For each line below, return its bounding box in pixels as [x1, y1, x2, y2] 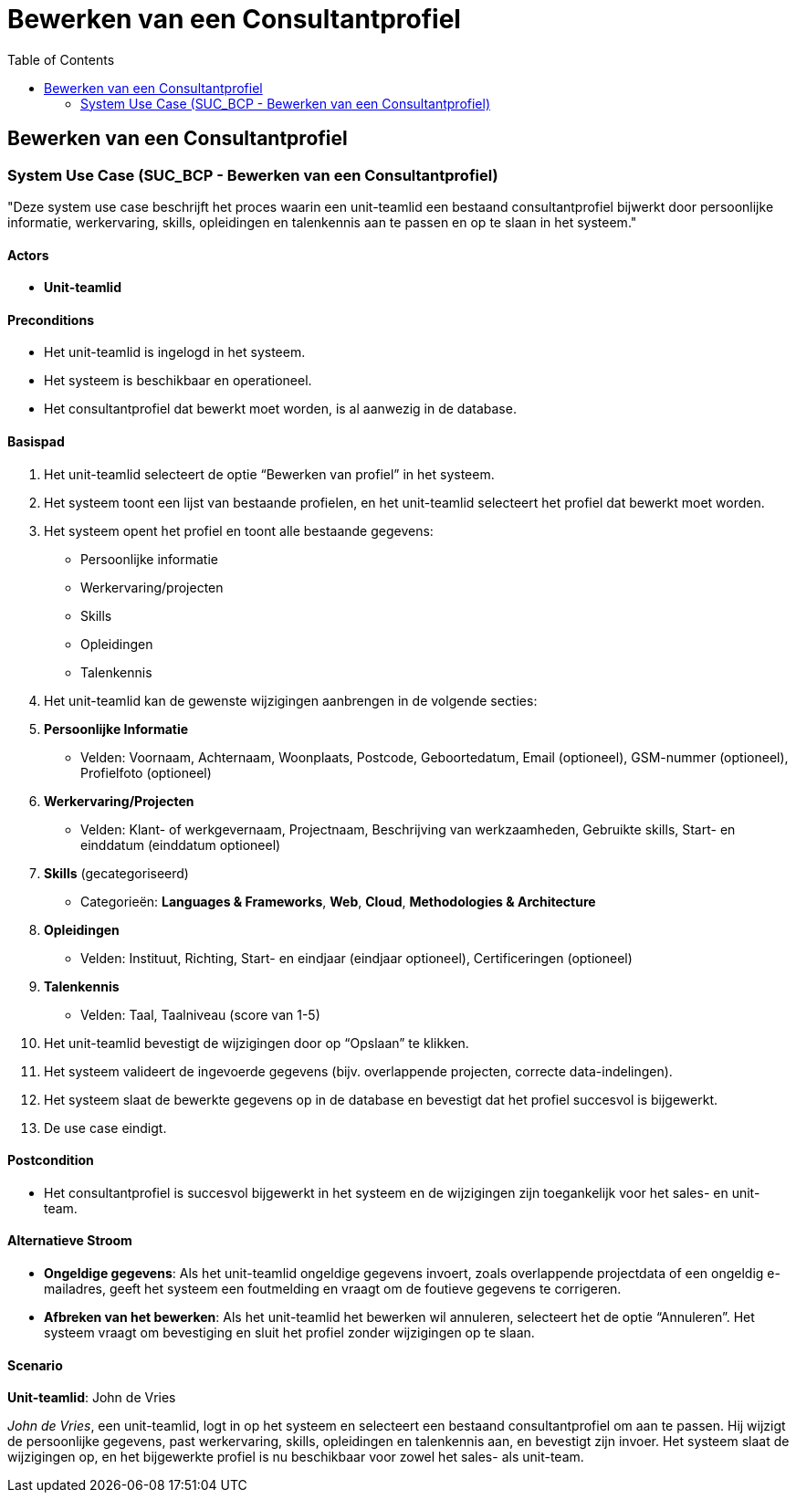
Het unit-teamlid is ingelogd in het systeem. [44, 344, 306, 361]
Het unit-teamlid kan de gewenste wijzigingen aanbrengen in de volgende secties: [44, 692, 538, 708]
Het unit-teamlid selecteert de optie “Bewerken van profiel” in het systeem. [44, 466, 495, 482]
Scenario [7, 1357, 63, 1373]
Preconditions [7, 311, 94, 328]
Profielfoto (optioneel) [80, 764, 212, 781]
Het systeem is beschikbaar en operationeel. [44, 372, 312, 389]
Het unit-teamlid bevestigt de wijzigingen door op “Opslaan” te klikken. [44, 1034, 469, 1051]
